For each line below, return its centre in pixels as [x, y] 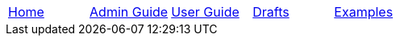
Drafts [271, 12]
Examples [364, 12]
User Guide [205, 12]
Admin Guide [129, 12]
